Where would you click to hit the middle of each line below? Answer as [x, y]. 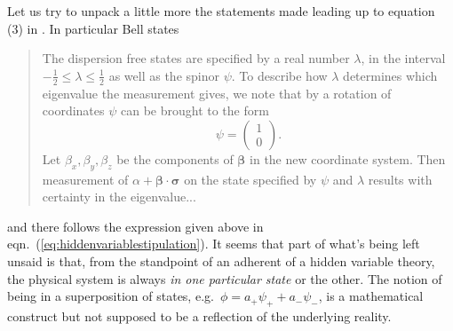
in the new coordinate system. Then [348, 158]
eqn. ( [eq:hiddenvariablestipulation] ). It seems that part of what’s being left [214, 244]
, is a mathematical [371, 296]
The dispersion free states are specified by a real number [196, 58]
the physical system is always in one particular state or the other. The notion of [225, 278]
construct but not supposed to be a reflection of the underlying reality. [199, 315]
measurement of [85, 179]
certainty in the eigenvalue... [119, 197]
